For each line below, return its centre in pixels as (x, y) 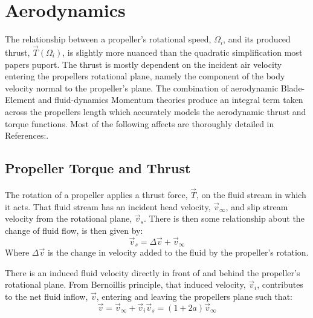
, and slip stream (257, 206)
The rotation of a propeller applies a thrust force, (96, 195)
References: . (27, 135)
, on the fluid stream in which (251, 195)
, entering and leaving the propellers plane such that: (194, 296)
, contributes (280, 284)
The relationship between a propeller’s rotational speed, (108, 39)
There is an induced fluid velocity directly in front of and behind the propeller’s (153, 272)
